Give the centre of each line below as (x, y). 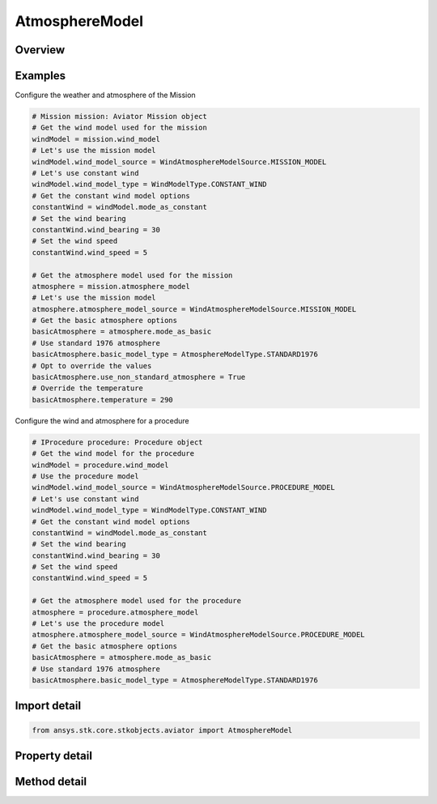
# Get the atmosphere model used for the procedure (137, 601)
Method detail (51, 782)
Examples (40, 76)
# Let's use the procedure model (98, 624)
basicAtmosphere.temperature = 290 (102, 400)
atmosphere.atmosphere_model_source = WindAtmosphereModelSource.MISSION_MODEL (194, 309)
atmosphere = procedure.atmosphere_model (115, 612)
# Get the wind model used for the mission (120, 128)
